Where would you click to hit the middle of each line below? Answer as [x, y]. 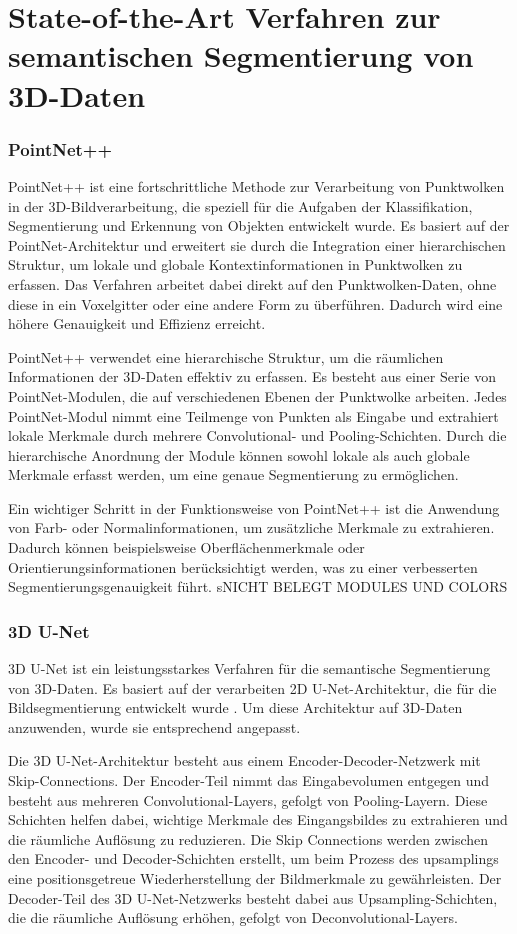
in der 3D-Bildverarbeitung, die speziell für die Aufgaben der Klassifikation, [240, 205]
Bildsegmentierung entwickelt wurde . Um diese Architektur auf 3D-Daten [235, 707]
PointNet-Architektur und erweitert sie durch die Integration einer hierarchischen [257, 244]
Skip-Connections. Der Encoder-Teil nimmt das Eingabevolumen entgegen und [249, 780]
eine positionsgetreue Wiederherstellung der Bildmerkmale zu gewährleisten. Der [255, 878]
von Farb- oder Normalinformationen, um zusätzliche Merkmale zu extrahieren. [251, 527]
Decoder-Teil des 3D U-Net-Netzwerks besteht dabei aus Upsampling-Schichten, [253, 897]
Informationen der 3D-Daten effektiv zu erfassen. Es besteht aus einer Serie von [252, 376]
